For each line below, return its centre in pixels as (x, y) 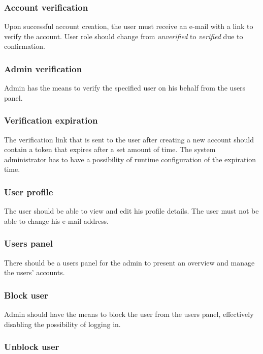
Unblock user (32, 347)
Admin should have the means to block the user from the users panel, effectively (129, 314)
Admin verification (43, 68)
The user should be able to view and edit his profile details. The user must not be (131, 211)
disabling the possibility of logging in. (62, 324)
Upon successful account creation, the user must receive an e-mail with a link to (129, 26)
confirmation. (25, 46)
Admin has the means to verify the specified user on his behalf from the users (125, 88)
